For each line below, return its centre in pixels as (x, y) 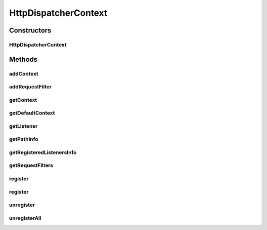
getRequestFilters (31, 165)
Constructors (30, 30)
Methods (23, 59)
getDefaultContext (32, 113)
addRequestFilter (30, 87)
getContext (23, 100)
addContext (24, 74)
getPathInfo (24, 139)
